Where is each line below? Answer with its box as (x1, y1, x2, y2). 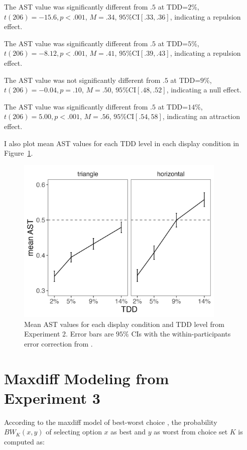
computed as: (4, 436, 45, 446)
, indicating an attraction (162, 111, 240, 122)
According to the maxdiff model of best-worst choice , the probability (4, 416, 217, 427)
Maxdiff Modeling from (4, 368, 169, 388)
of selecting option (46, 426, 102, 437)
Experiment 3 (4, 387, 100, 408)
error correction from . (24, 338, 93, 349)
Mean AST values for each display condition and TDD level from (24, 318, 224, 329)
